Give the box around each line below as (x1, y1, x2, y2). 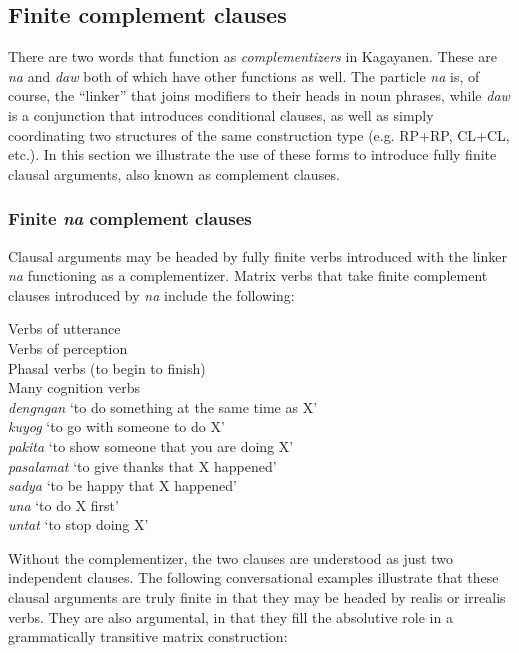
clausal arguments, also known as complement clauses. (8, 163, 340, 184)
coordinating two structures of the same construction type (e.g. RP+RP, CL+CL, (8, 124, 510, 145)
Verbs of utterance (8, 318, 121, 339)
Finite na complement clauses (8, 206, 252, 231)
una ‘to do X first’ (8, 494, 119, 515)
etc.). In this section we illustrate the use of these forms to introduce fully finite (8, 144, 497, 165)
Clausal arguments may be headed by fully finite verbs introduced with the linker (8, 245, 507, 266)
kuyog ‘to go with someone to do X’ (8, 416, 225, 437)
